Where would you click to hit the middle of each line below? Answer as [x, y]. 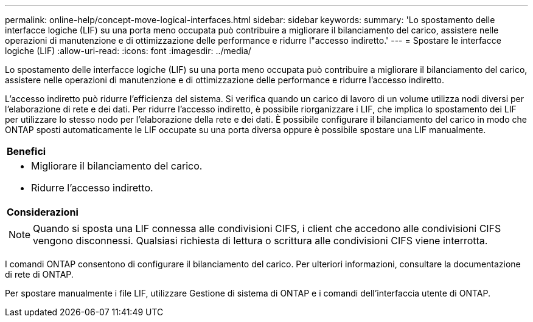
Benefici [26, 151]
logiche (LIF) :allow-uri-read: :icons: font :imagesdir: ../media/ [128, 51]
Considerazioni [43, 212]
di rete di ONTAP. [39, 274]
